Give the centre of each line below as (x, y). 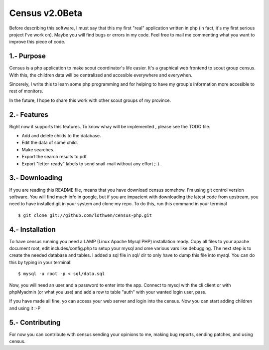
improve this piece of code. (37, 42)
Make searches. (38, 149)
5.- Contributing (35, 322)
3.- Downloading (36, 178)
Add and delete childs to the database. (62, 136)
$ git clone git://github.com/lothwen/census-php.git (85, 215)
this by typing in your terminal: (40, 262)
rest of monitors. (26, 91)
